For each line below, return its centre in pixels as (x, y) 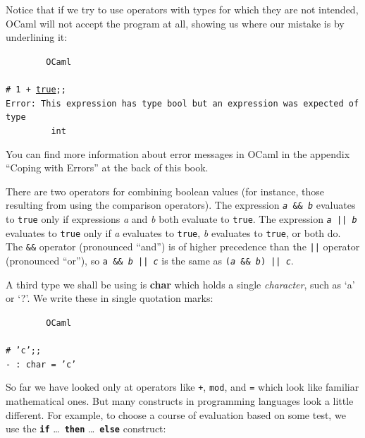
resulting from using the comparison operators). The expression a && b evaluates (181, 205)
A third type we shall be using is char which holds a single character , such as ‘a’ (180, 284)
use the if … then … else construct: (86, 428)
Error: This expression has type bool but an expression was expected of (182, 103)
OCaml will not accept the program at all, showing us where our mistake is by (175, 23)
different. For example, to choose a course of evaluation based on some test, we (176, 414)
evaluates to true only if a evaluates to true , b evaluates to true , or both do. (173, 232)
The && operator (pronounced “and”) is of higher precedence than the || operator (183, 247)
